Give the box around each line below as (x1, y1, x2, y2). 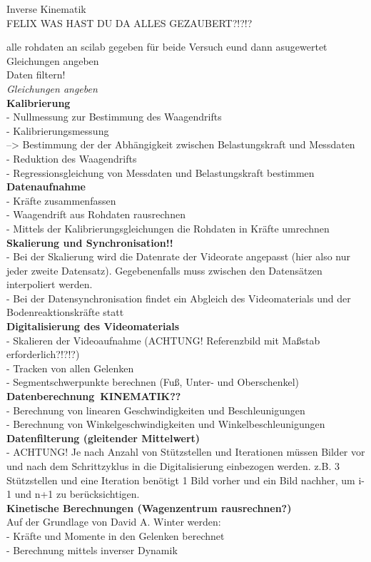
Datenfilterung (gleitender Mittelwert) (6, 430, 200, 445)
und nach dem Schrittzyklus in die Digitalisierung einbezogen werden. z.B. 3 (6, 459, 340, 473)
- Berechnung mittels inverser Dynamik (6, 542, 178, 557)
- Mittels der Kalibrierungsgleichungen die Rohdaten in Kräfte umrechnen (6, 220, 330, 235)
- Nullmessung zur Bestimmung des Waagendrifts (6, 109, 222, 124)
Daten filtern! (6, 67, 66, 82)
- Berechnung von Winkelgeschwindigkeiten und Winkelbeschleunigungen (6, 417, 325, 431)
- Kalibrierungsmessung (6, 123, 109, 138)
